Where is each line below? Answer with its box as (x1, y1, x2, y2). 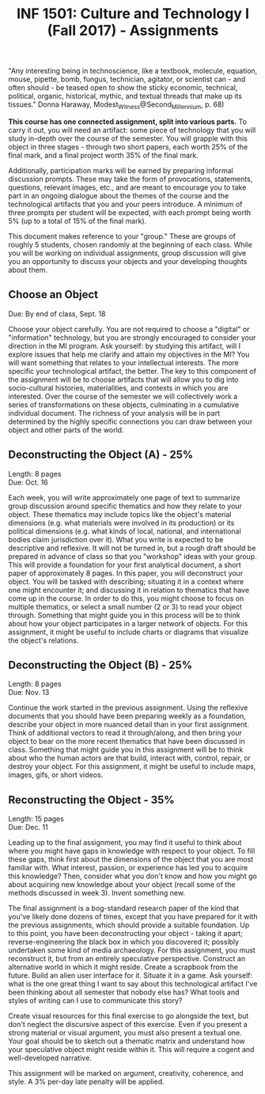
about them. (8, 265, 47, 274)
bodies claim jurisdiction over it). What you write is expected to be (8, 534, 224, 544)
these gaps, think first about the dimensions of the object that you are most (8, 854, 254, 864)
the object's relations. (8, 636, 79, 645)
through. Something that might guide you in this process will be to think (8, 610, 240, 620)
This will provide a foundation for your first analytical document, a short (8, 560, 241, 569)
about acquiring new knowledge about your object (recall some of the (8, 880, 236, 889)
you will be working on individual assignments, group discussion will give (8, 248, 247, 258)
